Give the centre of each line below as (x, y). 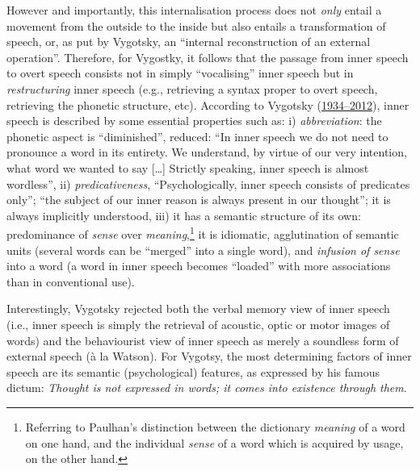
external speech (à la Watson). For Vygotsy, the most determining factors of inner (209, 356)
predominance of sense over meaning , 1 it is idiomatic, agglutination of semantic (203, 233)
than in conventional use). (71, 281)
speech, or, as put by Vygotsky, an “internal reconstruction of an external (189, 42)
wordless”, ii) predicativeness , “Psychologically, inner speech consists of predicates (208, 183)
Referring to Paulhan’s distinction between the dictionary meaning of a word (215, 426)
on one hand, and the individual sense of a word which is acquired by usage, (214, 442)
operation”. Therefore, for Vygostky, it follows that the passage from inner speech (208, 57)
